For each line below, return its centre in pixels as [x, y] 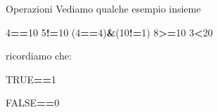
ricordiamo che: [39, 56]
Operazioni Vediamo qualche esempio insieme [103, 8]
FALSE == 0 [33, 103]
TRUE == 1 [31, 79]
